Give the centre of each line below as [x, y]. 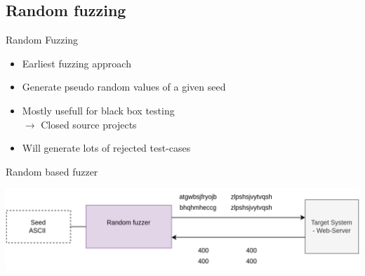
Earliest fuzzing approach [77, 63]
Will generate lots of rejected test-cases [106, 148]
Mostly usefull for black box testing [98, 110]
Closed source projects [89, 124]
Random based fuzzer [52, 171]
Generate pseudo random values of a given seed [124, 87]
